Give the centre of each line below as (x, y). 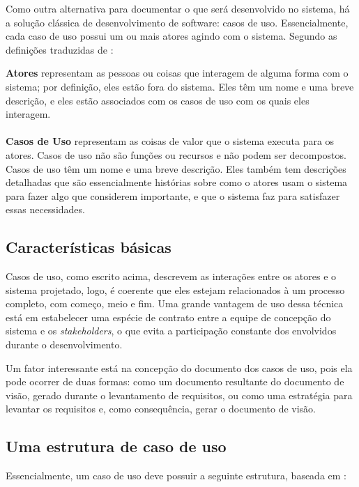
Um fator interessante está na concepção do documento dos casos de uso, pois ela (179, 368)
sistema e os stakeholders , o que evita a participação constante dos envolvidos (171, 331)
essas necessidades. (45, 209)
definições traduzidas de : (60, 49)
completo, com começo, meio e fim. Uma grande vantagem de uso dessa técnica (175, 303)
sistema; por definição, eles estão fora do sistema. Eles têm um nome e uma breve (180, 86)
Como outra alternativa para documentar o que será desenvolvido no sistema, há (178, 8)
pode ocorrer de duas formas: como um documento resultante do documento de (175, 381)
